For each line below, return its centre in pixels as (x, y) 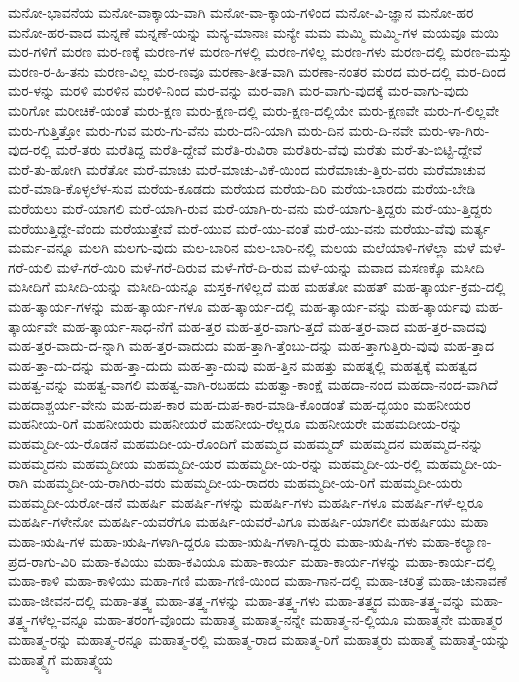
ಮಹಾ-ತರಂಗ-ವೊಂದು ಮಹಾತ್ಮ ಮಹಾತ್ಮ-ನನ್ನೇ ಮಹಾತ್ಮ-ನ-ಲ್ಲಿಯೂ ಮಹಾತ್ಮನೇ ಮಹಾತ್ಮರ (298, 619)
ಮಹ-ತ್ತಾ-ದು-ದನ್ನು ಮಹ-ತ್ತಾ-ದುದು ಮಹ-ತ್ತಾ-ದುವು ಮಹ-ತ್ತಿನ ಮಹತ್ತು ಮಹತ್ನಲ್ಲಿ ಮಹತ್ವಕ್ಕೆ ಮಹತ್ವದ (243, 364)
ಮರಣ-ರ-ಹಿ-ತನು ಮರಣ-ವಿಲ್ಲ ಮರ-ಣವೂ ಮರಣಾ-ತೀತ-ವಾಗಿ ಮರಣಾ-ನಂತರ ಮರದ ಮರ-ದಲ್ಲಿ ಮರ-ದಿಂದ (257, 70)
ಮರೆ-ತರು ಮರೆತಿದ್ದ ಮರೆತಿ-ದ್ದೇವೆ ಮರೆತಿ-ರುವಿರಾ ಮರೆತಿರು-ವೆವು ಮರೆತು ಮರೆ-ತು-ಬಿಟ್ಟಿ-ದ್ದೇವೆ (268, 149)
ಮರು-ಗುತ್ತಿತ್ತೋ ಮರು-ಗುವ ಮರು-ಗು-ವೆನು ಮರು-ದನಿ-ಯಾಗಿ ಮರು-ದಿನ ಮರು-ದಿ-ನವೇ (211, 129)
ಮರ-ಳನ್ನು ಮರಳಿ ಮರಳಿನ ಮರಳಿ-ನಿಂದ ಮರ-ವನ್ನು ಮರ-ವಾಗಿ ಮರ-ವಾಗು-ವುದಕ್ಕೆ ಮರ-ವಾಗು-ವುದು (238, 90)
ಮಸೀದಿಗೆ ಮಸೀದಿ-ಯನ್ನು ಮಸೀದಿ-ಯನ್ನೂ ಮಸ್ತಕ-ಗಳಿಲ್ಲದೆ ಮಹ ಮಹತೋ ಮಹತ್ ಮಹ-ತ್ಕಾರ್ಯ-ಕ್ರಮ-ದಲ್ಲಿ (257, 286)
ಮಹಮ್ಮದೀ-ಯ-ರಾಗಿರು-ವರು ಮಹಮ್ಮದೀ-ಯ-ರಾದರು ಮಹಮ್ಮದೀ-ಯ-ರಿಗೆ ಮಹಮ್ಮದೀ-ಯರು (247, 482)
